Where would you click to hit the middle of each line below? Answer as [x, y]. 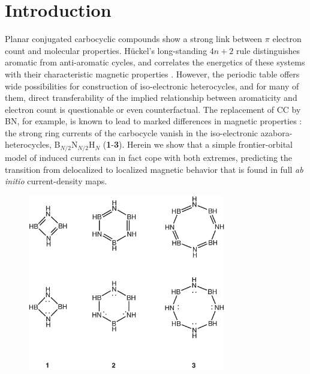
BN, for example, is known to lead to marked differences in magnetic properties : [154, 121]
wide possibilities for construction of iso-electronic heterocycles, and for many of [152, 86]
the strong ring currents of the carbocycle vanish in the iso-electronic [132, 132]
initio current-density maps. [56, 181]
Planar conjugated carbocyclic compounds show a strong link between [134, 39]
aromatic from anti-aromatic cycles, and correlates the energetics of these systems [155, 62]
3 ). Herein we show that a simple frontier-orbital [203, 144]
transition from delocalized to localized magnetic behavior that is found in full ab [154, 169]
